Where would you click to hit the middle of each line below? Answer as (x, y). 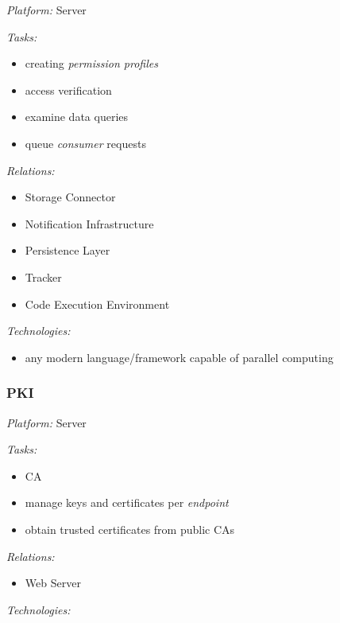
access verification (68, 90)
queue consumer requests (85, 143)
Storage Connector (70, 197)
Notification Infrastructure (89, 223)
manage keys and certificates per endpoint (127, 502)
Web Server (53, 583)
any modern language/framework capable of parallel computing (179, 357)
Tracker (43, 276)
